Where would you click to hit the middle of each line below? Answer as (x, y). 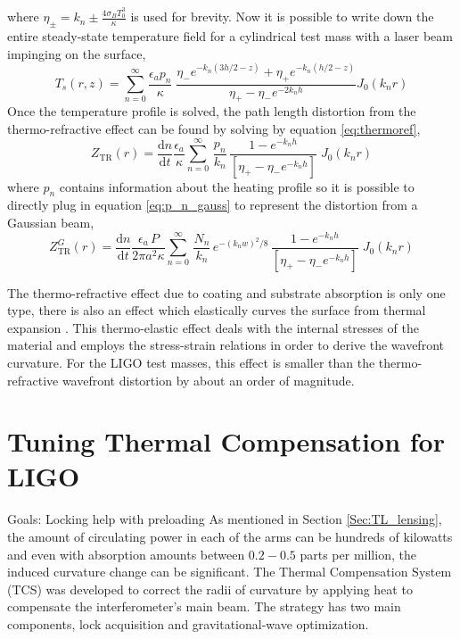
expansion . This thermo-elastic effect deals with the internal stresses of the (213, 327)
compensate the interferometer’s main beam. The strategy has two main (204, 606)
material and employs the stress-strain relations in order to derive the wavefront (226, 345)
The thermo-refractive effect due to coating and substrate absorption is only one (226, 292)
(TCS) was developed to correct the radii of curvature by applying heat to (210, 589)
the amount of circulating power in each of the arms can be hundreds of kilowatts (230, 536)
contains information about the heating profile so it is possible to (237, 186)
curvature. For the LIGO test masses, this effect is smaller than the (191, 362)
